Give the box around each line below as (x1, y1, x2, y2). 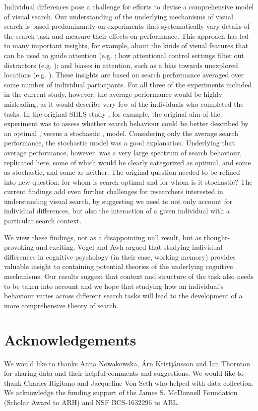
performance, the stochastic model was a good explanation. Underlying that (4, 137, 235, 148)
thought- (203, 232, 230, 242)
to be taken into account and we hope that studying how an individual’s (4, 280, 224, 291)
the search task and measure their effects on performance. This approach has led (4, 30, 249, 41)
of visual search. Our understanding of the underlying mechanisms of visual (4, 11, 233, 21)
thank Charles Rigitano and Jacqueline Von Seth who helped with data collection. (4, 377, 254, 388)
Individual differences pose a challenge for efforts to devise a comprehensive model (4, 1, 254, 11)
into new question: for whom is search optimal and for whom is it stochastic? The (4, 176, 253, 187)
